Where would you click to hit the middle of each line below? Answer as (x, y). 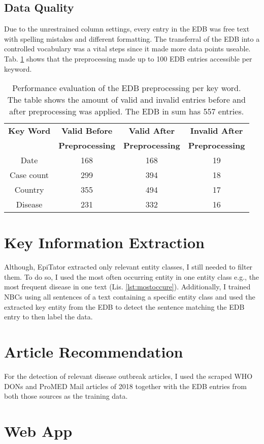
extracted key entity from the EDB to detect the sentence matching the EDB (124, 306)
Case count (29, 175)
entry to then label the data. (48, 317)
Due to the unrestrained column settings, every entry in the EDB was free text (127, 29)
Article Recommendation (94, 352)
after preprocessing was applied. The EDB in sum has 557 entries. (127, 111)
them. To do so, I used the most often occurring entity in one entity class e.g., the (132, 276)
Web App (38, 431)
